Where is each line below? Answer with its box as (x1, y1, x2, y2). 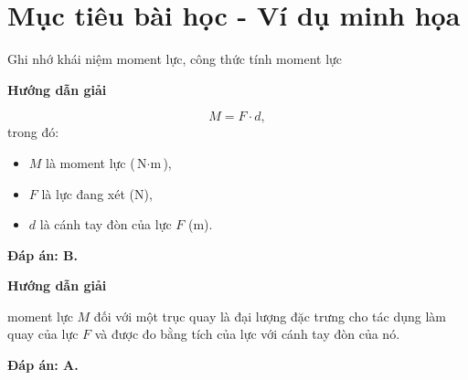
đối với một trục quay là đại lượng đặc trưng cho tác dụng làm (93, 306, 446, 325)
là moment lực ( (46, 153, 135, 172)
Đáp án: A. (7, 355, 79, 375)
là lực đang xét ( (41, 184, 134, 203)
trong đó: (7, 122, 59, 142)
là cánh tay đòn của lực (39, 215, 172, 234)
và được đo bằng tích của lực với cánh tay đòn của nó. (94, 324, 400, 343)
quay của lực (7, 324, 79, 343)
